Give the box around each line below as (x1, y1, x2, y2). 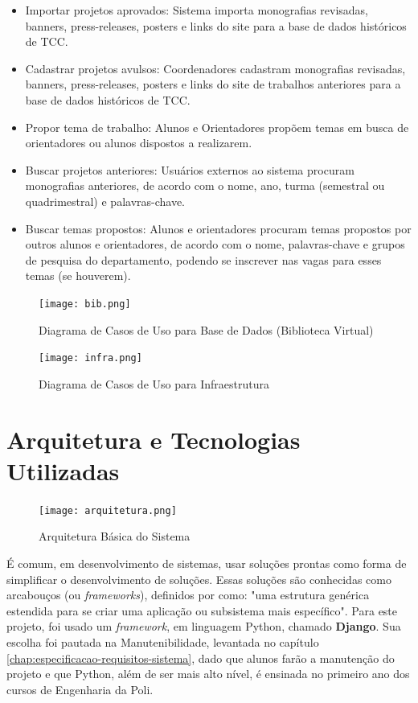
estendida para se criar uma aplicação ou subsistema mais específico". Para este (6, 602, 398, 619)
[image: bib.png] (39, 298, 131, 310)
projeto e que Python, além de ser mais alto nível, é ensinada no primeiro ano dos (6, 665, 410, 682)
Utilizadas (6, 454, 120, 487)
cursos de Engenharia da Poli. (6, 680, 154, 697)
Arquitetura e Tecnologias (6, 422, 301, 455)
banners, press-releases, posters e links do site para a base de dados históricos (25, 17, 407, 34)
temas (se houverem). (25, 267, 131, 284)
